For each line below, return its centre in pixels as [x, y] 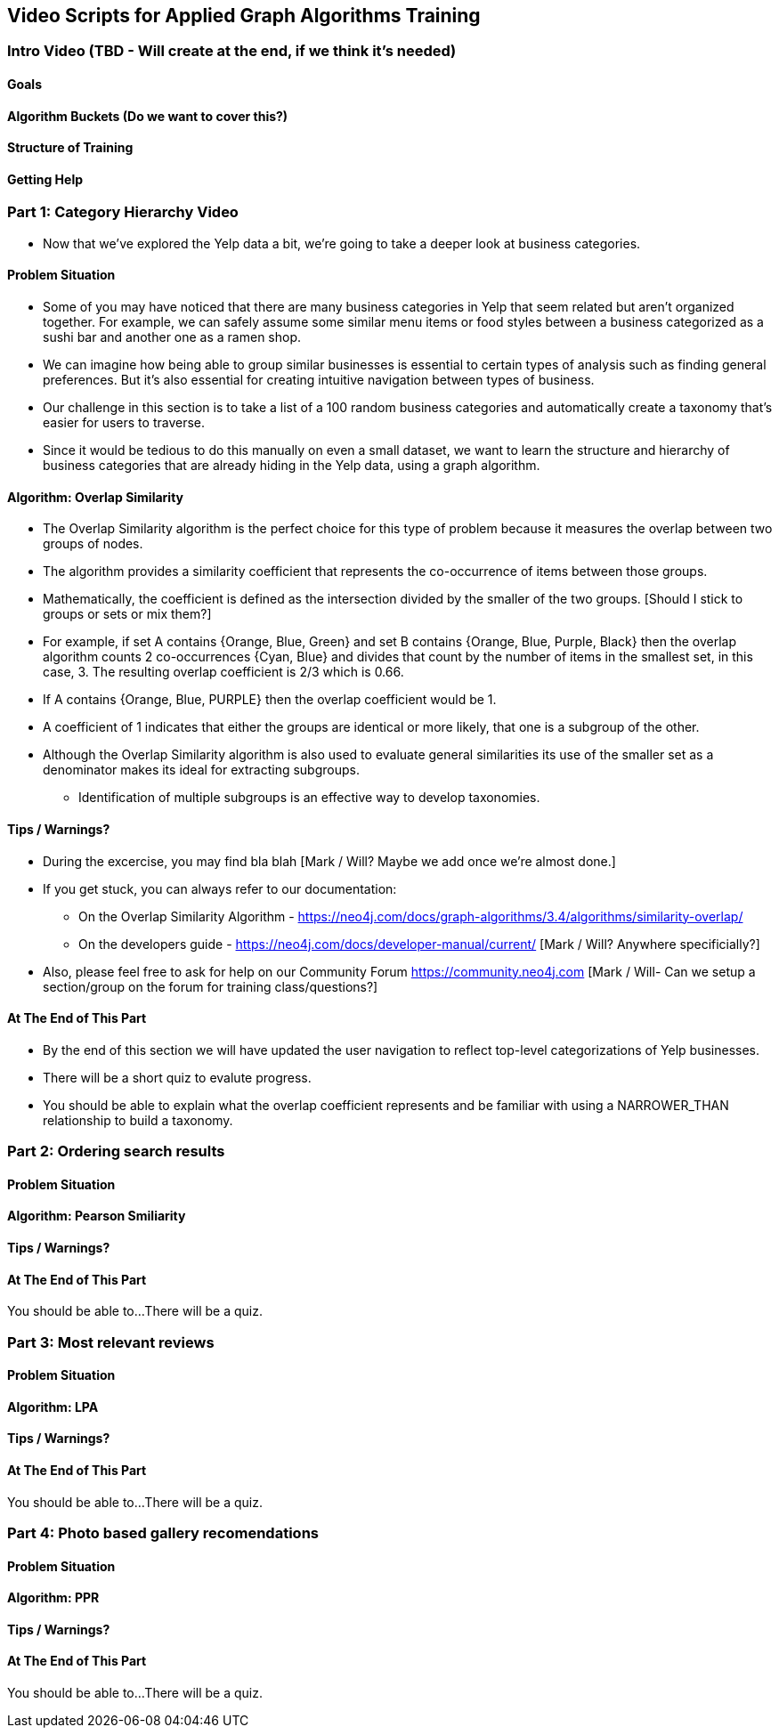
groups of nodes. [93, 544]
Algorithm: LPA [53, 1407]
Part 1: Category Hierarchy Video [123, 212]
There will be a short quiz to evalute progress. [177, 1077]
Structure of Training [70, 148]
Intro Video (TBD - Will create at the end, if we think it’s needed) [232, 51]
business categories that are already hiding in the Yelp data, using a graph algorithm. [292, 466]
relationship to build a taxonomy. [138, 1120]
